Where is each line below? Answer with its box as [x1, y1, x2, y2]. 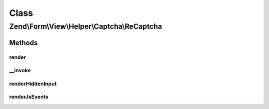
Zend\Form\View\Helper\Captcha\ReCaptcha [9, 22, 162, 31]
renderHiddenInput [9, 80, 57, 87]
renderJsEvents [9, 94, 49, 101]
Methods [9, 38, 38, 47]
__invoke [9, 67, 31, 74]
